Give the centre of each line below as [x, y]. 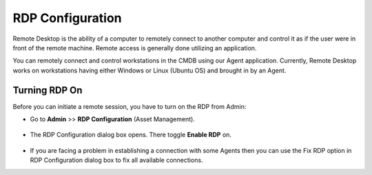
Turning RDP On [48, 90]
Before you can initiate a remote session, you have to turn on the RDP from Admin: [130, 106]
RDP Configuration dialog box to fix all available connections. [116, 160]
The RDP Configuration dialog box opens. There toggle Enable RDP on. [131, 135]
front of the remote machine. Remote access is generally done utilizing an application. [135, 48]
